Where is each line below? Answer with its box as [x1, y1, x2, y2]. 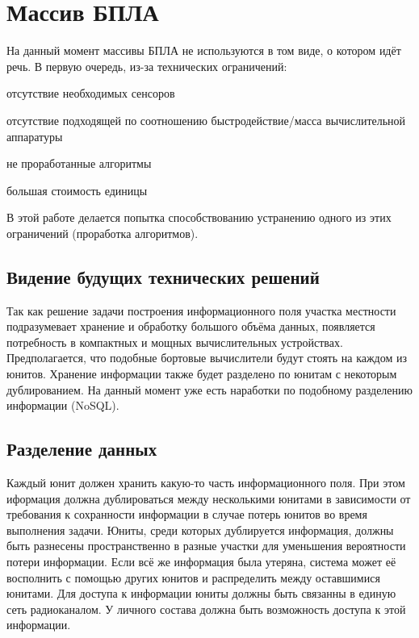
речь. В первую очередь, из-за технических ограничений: [6, 57, 287, 74]
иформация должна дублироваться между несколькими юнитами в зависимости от [6, 490, 411, 507]
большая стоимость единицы [6, 181, 148, 198]
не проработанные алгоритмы [6, 155, 152, 172]
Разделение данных [6, 436, 157, 461]
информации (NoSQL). [6, 397, 119, 414]
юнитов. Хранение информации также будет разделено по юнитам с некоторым [6, 365, 397, 382]
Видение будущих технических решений [6, 264, 320, 289]
